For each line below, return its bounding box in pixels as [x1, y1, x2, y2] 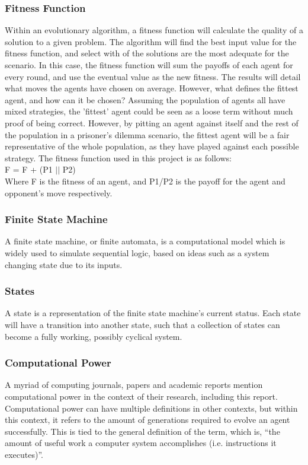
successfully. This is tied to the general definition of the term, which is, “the [5, 425, 280, 437]
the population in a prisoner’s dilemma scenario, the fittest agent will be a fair [5, 128, 290, 141]
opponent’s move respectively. [5, 186, 113, 199]
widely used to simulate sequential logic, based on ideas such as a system [5, 246, 269, 259]
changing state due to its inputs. [5, 258, 123, 270]
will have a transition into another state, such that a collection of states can [5, 318, 280, 330]
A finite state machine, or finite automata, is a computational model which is [5, 235, 285, 247]
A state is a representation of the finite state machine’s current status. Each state [5, 307, 301, 319]
